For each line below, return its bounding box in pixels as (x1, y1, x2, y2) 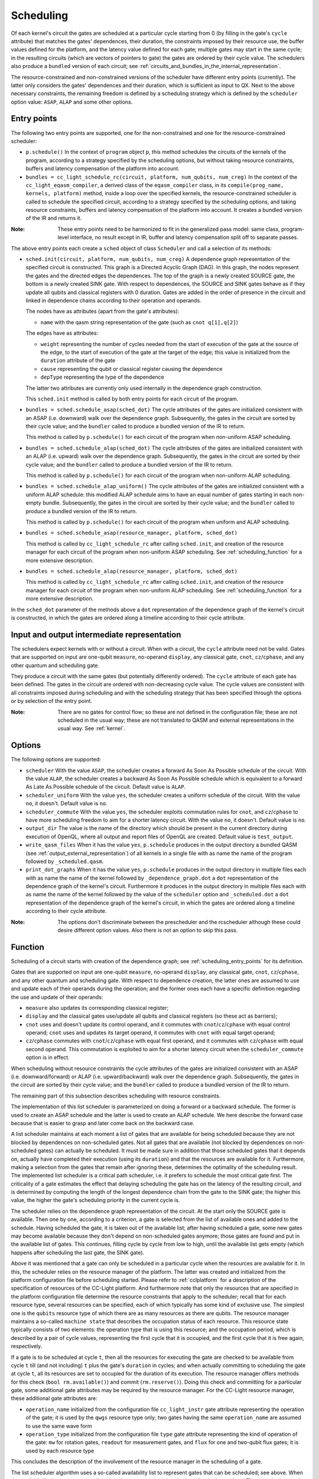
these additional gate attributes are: (11, 1395, 97, 1402)
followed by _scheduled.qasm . (25, 858, 104, 865)
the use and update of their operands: (11, 993, 103, 1000)
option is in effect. (25, 1054, 70, 1061)
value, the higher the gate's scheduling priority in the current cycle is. (11, 1197, 180, 1204)
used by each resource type (25, 1447, 95, 1454)
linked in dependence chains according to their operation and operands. (25, 297, 202, 304)
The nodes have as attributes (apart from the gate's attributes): (25, 308, 180, 315)
